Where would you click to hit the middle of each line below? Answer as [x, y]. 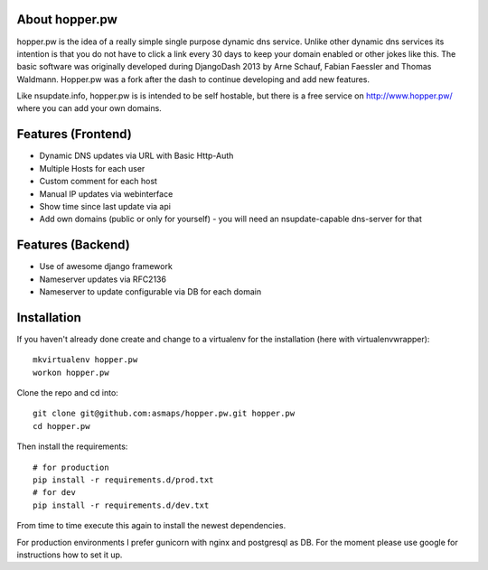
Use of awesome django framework [106, 266]
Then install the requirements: [72, 446]
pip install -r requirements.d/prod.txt [123, 480]
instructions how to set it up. [70, 555]
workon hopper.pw [71, 372]
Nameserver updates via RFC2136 [103, 279]
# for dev [54, 493]
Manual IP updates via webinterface [106, 193]
